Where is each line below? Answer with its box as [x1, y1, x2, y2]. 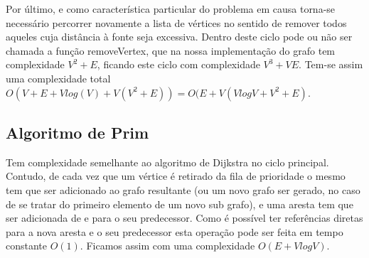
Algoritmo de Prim [6, 121, 149, 143]
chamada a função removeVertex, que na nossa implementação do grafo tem [6, 43, 336, 58]
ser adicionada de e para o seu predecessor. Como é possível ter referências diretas [6, 210, 363, 225]
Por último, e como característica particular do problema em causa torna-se [6, 1, 336, 16]
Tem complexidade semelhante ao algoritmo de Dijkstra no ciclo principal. [6, 154, 329, 169]
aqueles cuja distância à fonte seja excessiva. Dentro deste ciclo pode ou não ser [6, 29, 353, 44]
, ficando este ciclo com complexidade [97, 57, 260, 72]
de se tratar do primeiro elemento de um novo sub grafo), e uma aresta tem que [6, 196, 353, 211]
